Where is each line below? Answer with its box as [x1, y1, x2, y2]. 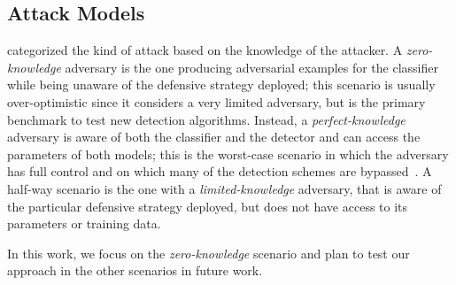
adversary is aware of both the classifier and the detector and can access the [7, 127, 421, 146]
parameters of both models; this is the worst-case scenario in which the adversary [7, 144, 449, 163]
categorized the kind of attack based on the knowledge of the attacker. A [7, 41, 403, 59]
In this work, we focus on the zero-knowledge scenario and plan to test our [7, 243, 410, 262]
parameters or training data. [7, 214, 161, 233]
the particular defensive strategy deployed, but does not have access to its [7, 196, 408, 215]
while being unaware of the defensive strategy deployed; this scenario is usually [7, 75, 436, 94]
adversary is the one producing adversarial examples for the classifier [65, 58, 439, 76]
